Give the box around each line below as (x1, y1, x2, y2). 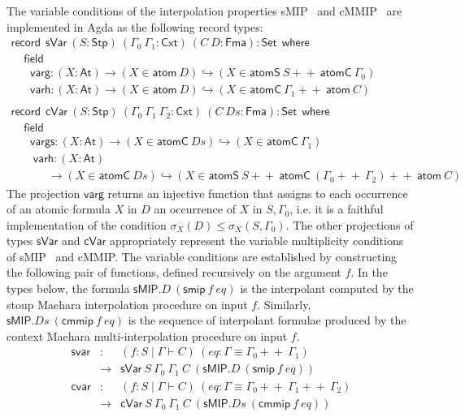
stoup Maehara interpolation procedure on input (7, 295, 248, 312)
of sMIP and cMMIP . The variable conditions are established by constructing (7, 247, 398, 264)
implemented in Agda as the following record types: (7, 18, 263, 35)
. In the (350, 264, 388, 281)
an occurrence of (154, 200, 236, 217)
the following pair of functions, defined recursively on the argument (7, 264, 341, 281)
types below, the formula (7, 280, 130, 297)
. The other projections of (285, 216, 414, 233)
